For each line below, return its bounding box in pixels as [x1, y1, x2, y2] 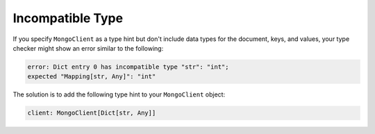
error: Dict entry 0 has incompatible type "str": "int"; [27, 62, 229, 71]
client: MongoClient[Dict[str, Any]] [27, 109, 156, 117]
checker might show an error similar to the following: [12, 44, 164, 52]
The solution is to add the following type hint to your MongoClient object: [12, 90, 226, 99]
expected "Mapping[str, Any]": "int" [27, 73, 156, 81]
